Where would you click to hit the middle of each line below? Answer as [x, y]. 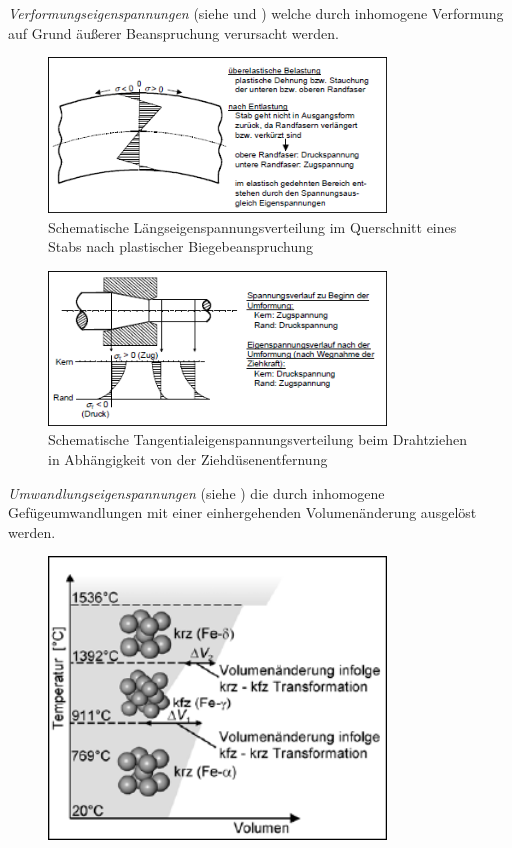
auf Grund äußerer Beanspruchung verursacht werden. [173, 32]
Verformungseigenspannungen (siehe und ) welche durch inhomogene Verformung [256, 13]
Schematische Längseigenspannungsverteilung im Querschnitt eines [252, 226]
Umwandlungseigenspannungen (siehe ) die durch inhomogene [196, 492]
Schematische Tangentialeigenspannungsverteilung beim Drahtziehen [257, 439]
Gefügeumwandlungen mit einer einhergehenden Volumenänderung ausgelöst [242, 512]
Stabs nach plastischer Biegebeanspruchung [181, 246]
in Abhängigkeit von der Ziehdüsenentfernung [188, 458]
